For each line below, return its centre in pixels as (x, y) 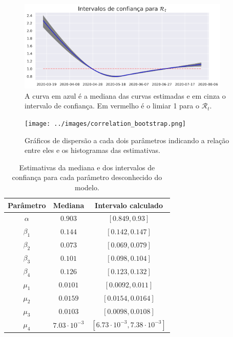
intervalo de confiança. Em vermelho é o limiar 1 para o (112, 106)
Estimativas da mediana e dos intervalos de (87, 167)
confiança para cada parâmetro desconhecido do (87, 177)
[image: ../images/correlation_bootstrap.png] (105, 124)
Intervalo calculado (129, 205)
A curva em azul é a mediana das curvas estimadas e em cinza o (125, 95)
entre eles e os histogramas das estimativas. (92, 150)
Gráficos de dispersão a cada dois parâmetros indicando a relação (127, 140)
